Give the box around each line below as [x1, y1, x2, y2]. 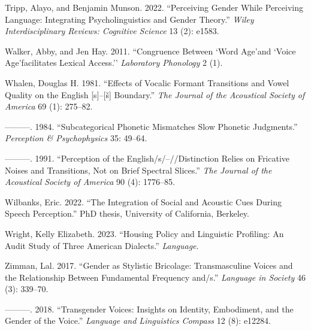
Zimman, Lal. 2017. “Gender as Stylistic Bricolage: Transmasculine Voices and [5, 259, 293, 272]
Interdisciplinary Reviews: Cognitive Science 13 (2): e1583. [5, 25, 219, 37]
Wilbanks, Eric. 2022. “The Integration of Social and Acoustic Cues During [5, 195, 282, 208]
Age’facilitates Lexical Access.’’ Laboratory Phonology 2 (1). [5, 56, 223, 69]
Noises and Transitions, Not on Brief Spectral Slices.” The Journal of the [5, 163, 272, 176]
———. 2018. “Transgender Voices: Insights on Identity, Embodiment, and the [5, 302, 294, 315]
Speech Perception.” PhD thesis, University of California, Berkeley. [5, 207, 249, 220]
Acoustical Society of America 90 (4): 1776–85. [5, 175, 175, 188]
